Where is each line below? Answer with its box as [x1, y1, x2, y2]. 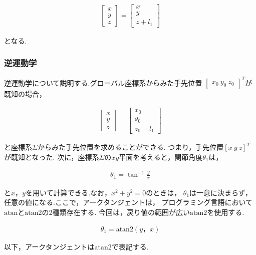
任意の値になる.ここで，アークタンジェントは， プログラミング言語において [4, 197, 253, 207]
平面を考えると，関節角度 [119, 151, 203, 162]
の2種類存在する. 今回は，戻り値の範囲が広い [42, 207, 190, 217]
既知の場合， [4, 88, 46, 99]
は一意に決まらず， [189, 187, 252, 197]
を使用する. [207, 207, 244, 217]
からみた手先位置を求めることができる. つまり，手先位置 [37, 142, 224, 152]
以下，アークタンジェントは [4, 241, 95, 251]
